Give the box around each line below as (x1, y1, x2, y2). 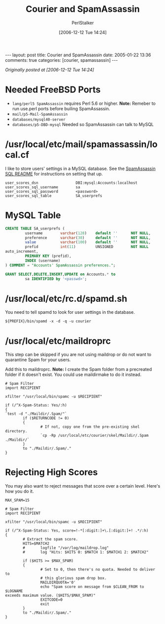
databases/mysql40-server (12, 117, 66, 122)
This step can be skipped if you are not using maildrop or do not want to (5, 352, 152, 358)
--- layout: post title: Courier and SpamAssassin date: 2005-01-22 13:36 (5, 52, 151, 58)
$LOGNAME (5, 589, 23, 594)
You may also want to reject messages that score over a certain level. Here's (5, 483, 161, 489)
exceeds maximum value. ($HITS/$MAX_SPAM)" (5, 593, 96, 598)
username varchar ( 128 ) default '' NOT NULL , (25, 231, 151, 236)
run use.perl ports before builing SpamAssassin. (12, 105, 110, 112)
